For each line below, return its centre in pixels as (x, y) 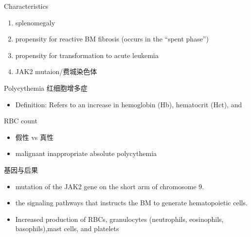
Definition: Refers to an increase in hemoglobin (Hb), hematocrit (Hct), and (129, 104)
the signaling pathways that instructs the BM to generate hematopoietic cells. (131, 203)
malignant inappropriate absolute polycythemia (86, 153)
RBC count (21, 121)
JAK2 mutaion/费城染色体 (56, 71)
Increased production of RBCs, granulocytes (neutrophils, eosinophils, (119, 219)
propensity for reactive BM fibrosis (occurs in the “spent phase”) (112, 39)
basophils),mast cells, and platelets (67, 228)
